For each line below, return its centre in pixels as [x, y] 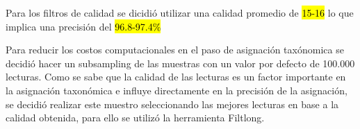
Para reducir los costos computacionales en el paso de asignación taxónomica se [175, 50]
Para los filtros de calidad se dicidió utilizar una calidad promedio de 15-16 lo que [180, 12]
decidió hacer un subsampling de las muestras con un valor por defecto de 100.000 [180, 63]
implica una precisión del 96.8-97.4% [83, 26]
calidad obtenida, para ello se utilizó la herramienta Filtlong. [135, 118]
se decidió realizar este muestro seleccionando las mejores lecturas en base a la [172, 104]
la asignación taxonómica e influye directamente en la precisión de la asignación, [177, 90]
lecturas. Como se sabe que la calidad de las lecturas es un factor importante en [176, 77]
